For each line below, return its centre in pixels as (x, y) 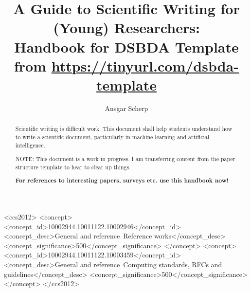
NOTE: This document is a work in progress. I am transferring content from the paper (125, 159)
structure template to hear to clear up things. (73, 167)
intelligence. (30, 145)
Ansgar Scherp (126, 108)
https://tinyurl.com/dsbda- (145, 65)
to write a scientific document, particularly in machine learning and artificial (112, 137)
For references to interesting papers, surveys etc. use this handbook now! (122, 181)
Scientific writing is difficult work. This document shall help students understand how (124, 129)
